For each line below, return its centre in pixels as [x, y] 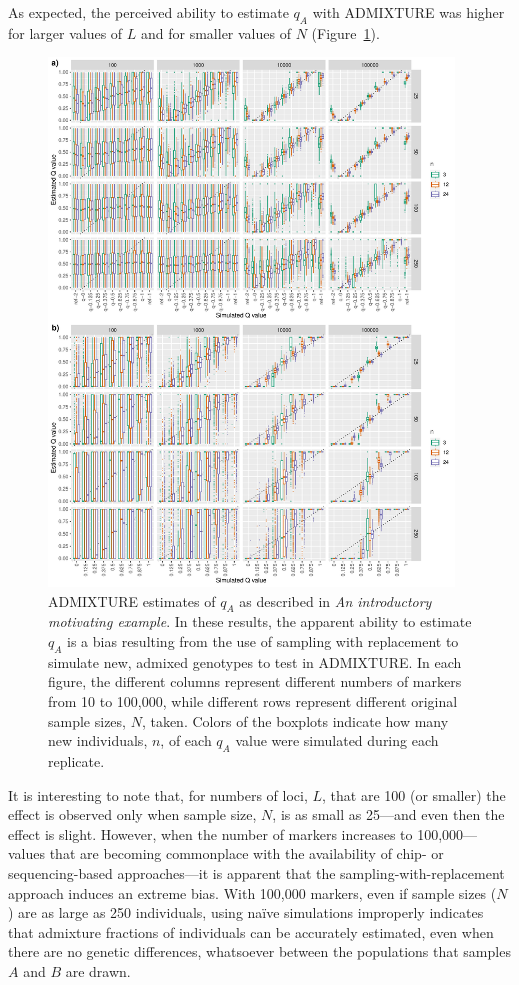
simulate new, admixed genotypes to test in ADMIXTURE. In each [255, 661]
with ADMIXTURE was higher [408, 12]
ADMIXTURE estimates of [132, 600]
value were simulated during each [337, 740]
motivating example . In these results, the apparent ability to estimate [260, 621]
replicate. [76, 760]
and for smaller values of [216, 32]
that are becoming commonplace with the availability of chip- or [246, 853]
